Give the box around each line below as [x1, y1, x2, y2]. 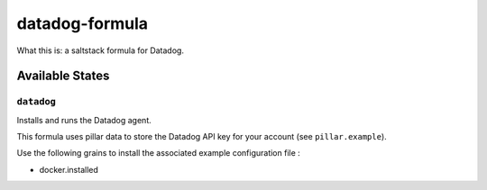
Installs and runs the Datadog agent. [16, 114, 152, 125]
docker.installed [39, 164, 99, 175]
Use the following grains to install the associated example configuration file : [16, 148, 301, 158]
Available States [16, 68, 110, 84]
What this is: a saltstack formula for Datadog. [16, 45, 185, 56]
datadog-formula [16, 14, 149, 33]
